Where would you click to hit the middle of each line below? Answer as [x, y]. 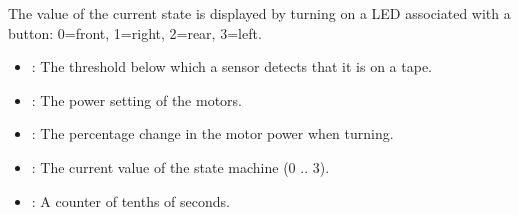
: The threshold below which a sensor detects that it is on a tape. [231, 66]
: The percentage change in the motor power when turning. [212, 133]
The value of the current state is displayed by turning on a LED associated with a [259, 13]
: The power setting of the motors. [137, 99]
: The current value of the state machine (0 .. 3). [180, 166]
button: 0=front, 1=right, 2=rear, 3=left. [135, 32]
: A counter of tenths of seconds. [130, 200]
